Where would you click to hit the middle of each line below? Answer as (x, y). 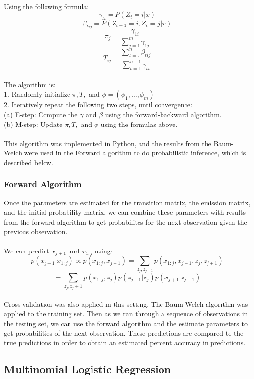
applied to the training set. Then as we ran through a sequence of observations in (126, 314)
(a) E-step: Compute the (41, 114)
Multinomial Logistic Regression (88, 369)
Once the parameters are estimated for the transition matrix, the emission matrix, (127, 202)
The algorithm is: (30, 84)
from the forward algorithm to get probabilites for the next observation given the (126, 221)
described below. (29, 162)
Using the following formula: (46, 6)
